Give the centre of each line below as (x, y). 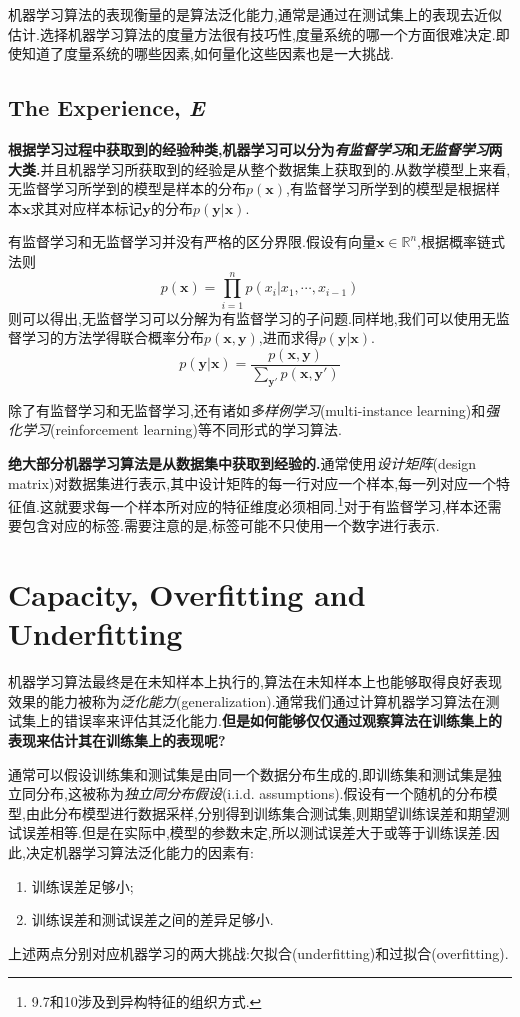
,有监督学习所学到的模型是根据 (386, 188)
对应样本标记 (100, 207)
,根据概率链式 (461, 241)
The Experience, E (106, 107)
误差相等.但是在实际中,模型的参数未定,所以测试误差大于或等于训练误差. (253, 832)
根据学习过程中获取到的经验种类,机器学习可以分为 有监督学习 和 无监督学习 (248, 148)
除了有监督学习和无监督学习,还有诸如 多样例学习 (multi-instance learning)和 (247, 409)
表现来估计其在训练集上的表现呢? (117, 740)
